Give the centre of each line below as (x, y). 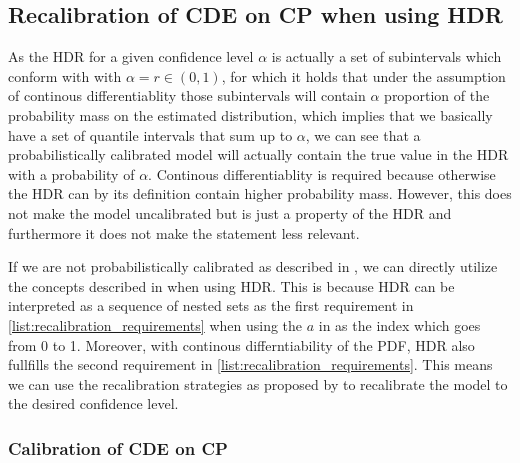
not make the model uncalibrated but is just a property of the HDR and (230, 212)
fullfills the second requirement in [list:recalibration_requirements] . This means (250, 364)
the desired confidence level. (93, 403)
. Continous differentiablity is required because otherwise (322, 173)
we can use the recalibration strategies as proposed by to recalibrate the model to (258, 383)
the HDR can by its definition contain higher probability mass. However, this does (260, 193)
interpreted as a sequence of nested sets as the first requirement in (211, 305)
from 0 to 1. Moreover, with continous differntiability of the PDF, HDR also (241, 344)
